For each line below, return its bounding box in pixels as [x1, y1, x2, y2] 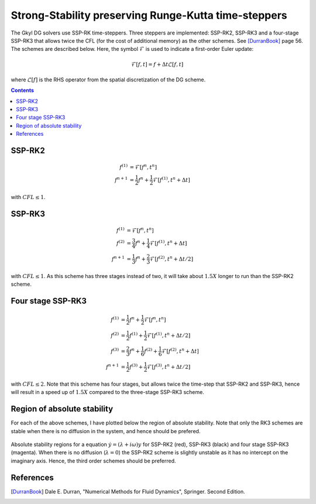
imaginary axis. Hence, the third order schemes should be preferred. [11, 457, 176, 464]
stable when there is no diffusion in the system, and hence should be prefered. [11, 427, 201, 434]
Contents [11, 87, 35, 94]
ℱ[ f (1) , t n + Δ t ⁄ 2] [147, 331, 191, 339]
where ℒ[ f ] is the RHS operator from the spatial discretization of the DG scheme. [11, 76, 206, 83]
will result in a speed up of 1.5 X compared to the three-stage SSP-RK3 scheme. [11, 389, 204, 396]
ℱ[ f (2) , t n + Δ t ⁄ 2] [149, 255, 193, 262]
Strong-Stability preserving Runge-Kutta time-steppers [11, 9, 287, 22]
